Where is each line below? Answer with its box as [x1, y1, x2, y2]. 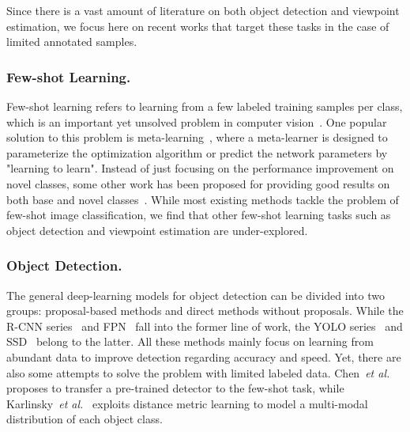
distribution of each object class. [6, 411, 163, 427]
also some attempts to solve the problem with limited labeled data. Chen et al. [6, 364, 390, 381]
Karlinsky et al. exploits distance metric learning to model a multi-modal [6, 395, 368, 411]
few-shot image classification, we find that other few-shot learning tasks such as [6, 207, 391, 223]
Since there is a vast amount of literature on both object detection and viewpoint [6, 2, 400, 18]
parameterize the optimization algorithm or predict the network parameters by [6, 144, 388, 161]
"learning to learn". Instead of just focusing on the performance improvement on [6, 160, 394, 176]
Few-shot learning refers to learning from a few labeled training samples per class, [6, 98, 403, 114]
